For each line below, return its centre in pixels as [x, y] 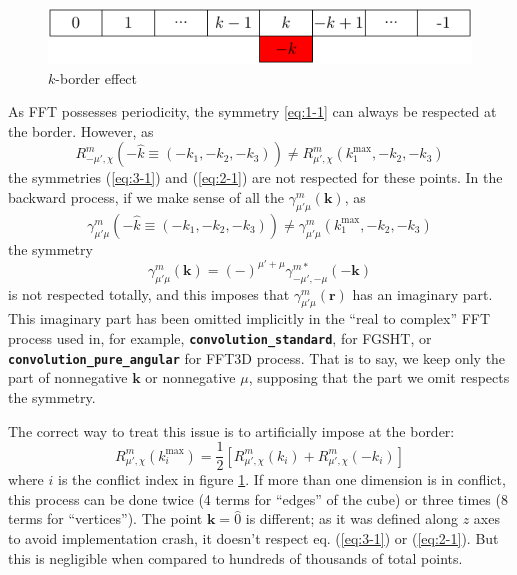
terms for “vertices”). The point [105, 518]
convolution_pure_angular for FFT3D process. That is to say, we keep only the [257, 357]
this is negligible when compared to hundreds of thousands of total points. [235, 557]
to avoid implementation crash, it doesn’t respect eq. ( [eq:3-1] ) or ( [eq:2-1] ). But [253, 537]
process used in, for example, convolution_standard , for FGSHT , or [220, 338]
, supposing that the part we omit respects [379, 377]
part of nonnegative [68, 377]
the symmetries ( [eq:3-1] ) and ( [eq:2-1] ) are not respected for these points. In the [255, 177]
